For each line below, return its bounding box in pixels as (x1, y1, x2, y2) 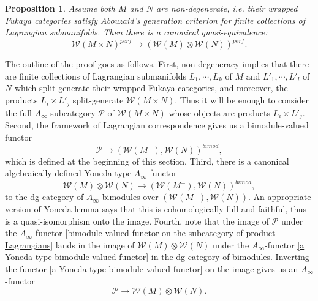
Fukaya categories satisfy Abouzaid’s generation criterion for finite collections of (5, 13, 305, 26)
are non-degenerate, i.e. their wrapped (156, 2, 298, 14)
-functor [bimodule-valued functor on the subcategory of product (32, 226, 276, 239)
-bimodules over (99, 190, 159, 203)
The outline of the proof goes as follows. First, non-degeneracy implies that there (5, 58, 309, 70)
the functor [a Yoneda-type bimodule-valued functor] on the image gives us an (5, 262, 298, 275)
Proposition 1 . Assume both (5, 2, 115, 14)
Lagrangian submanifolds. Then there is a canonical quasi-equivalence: (5, 26, 268, 39)
